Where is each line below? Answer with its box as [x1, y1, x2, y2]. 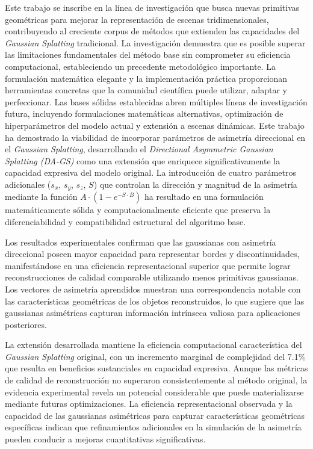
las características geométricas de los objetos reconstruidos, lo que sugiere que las [5, 294, 305, 307]
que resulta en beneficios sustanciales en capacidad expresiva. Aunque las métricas [5, 362, 308, 374]
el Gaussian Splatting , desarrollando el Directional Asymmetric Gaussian [5, 143, 273, 155]
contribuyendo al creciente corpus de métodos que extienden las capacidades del [5, 25, 300, 37]
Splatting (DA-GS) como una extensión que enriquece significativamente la [5, 154, 280, 167]
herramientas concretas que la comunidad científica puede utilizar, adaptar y [5, 84, 287, 96]
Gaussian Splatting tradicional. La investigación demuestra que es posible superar [5, 36, 306, 49]
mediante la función [5, 190, 78, 203]
